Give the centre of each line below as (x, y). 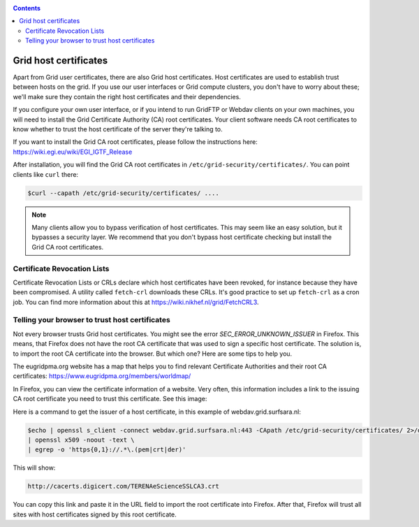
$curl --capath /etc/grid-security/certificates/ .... (123, 193)
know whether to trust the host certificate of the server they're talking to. (118, 129)
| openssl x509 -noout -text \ (81, 440)
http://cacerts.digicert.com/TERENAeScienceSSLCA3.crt (123, 486)
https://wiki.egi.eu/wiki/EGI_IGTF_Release (73, 152)
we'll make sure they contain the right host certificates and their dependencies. (127, 96)
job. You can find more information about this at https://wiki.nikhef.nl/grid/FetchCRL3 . (136, 302)
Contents (27, 8)
